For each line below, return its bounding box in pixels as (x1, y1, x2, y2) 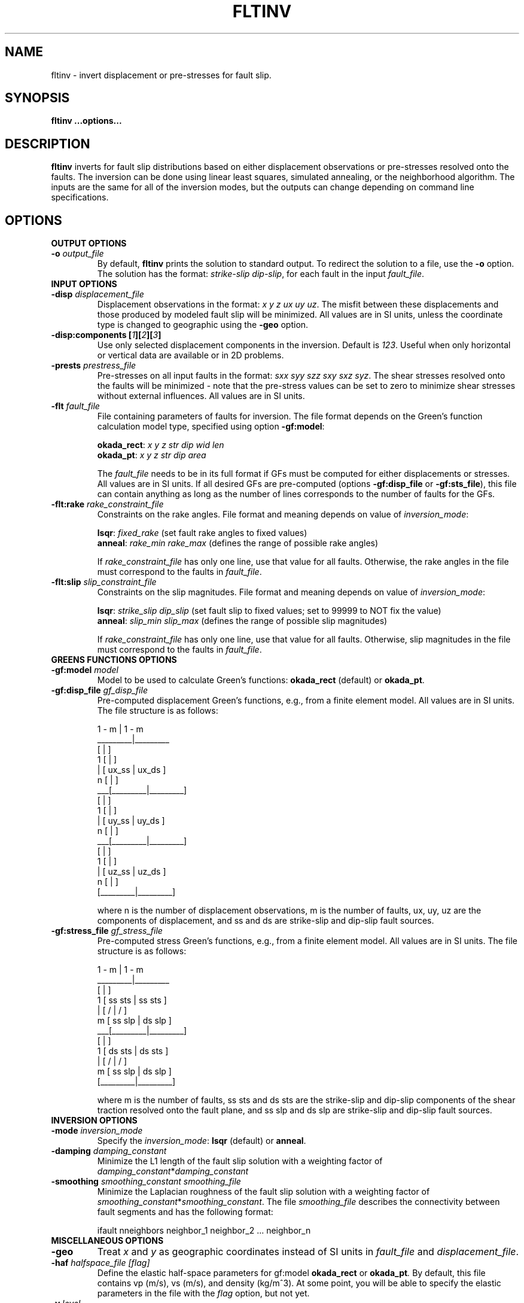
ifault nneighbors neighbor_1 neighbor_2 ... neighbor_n (97, 1225, 311, 1236)
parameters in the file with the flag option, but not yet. (97, 1288, 310, 1299)
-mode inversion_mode (51, 1125, 143, 1136)
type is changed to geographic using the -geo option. (97, 319, 309, 330)
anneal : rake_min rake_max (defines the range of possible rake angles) (97, 538, 379, 549)
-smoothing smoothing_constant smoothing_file (51, 1176, 241, 1187)
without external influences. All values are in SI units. (97, 391, 305, 401)
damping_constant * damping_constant (97, 1166, 249, 1177)
